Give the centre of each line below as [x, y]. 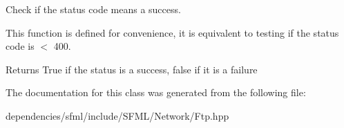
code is [20, 46]
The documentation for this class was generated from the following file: [156, 92]
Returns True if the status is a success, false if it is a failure [132, 69]
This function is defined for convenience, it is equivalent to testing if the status [172, 32]
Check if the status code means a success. [93, 9]
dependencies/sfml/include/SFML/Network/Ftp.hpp [117, 115]
